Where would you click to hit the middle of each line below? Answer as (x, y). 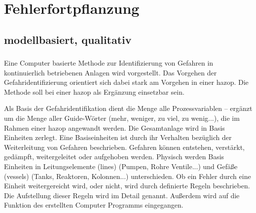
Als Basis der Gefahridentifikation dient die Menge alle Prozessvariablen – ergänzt (128, 108)
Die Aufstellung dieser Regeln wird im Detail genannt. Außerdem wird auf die (122, 195)
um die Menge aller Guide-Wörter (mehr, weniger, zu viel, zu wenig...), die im (122, 118)
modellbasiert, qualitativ (68, 39)
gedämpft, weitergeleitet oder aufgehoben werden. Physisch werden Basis (114, 157)
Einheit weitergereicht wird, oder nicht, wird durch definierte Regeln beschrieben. (127, 186)
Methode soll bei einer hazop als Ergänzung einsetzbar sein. (94, 91)
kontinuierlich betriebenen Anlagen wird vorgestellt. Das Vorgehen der (110, 72)
